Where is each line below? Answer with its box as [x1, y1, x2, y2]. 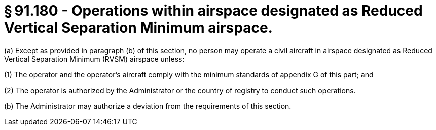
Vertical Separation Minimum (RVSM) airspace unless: [4, 54, 185, 63]
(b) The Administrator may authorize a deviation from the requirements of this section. [4, 101, 292, 110]
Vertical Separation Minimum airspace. [4, 19, 273, 36]
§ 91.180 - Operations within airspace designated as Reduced [4, 2, 423, 19]
